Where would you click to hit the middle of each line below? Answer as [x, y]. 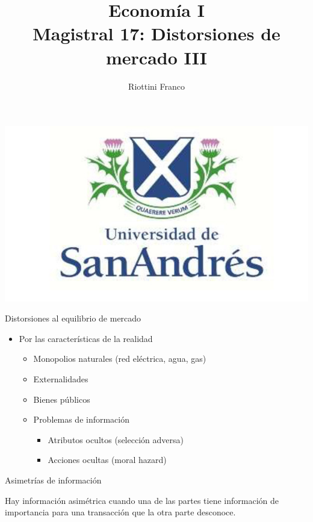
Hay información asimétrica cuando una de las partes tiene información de [142, 500]
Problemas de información [82, 419]
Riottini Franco [156, 86]
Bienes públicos [62, 399]
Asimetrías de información [53, 480]
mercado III [156, 57]
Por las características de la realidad [86, 338]
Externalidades [61, 378]
